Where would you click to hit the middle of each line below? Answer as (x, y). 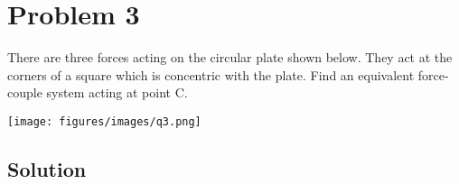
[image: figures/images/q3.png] (104, 121)
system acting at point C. (117, 92)
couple (25, 92)
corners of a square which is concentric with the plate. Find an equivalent (211, 74)
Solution (47, 168)
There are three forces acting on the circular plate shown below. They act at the (230, 57)
